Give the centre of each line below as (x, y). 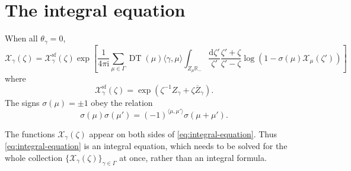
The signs (22, 102)
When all (21, 38)
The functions (30, 133)
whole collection (34, 157)
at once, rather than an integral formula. (193, 157)
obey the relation (122, 102)
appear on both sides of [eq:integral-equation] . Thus (183, 133)
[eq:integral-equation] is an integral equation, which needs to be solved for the (146, 146)
